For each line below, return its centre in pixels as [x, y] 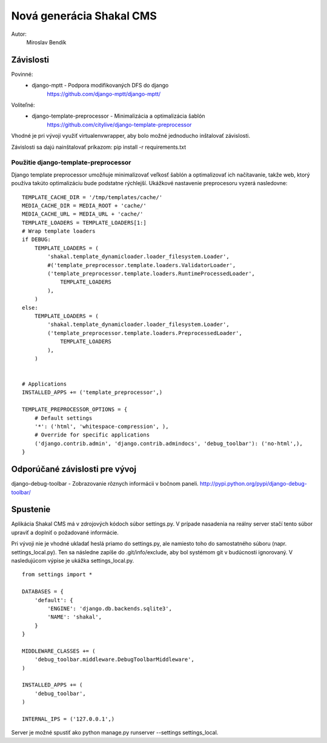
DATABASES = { [43, 592]
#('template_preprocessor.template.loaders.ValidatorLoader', [142, 265]
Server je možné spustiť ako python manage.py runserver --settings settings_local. [115, 733]
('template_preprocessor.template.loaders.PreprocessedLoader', [145, 333]
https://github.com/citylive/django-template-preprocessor [119, 124]
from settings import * [57, 575]
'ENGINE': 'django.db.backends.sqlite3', [110, 608]
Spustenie [31, 510]
